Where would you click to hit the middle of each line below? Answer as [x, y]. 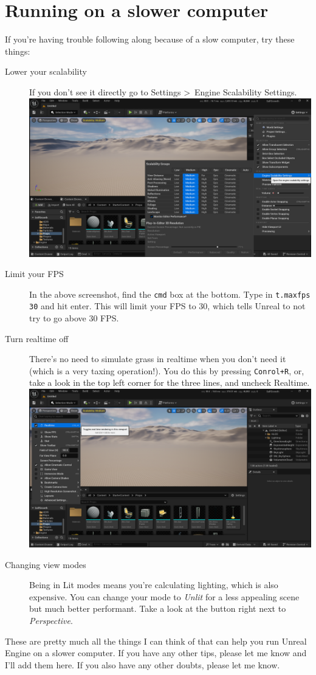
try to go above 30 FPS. [74, 318]
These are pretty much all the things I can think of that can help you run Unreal [156, 641]
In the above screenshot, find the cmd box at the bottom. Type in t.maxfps [170, 294]
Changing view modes [46, 564]
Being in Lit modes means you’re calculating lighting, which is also [154, 585]
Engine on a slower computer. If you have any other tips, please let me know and [156, 653]
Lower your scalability [46, 71]
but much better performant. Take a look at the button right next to [158, 608]
